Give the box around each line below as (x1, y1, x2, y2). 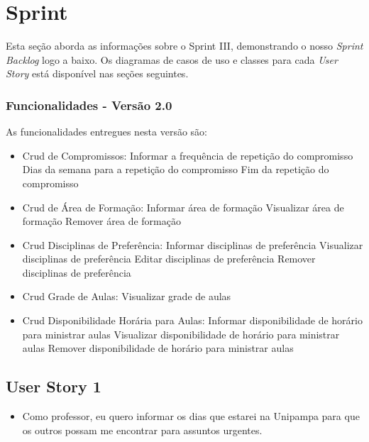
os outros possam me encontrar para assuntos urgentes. (22, 422, 263, 437)
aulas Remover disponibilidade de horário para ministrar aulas (22, 341, 294, 355)
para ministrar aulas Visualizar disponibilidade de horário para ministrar (22, 326, 340, 341)
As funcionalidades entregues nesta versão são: (6, 124, 208, 139)
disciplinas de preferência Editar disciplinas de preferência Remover (22, 251, 316, 266)
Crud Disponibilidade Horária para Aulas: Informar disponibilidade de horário (22, 313, 363, 328)
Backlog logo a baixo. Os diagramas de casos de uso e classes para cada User (6, 52, 338, 67)
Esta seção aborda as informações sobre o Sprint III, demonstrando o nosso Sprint (6, 38, 363, 53)
